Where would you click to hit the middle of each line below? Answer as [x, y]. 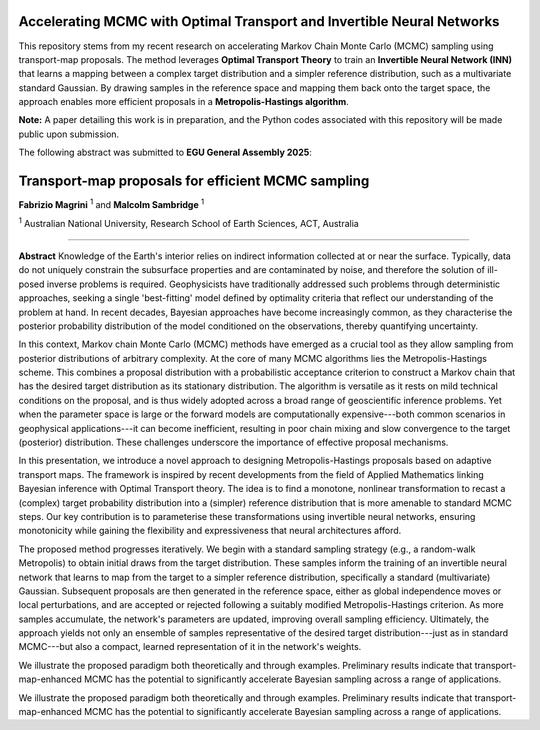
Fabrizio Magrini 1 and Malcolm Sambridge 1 [111, 204]
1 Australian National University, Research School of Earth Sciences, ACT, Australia [188, 222]
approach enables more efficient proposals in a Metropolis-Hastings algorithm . [183, 102]
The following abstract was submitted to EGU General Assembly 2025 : [165, 152]
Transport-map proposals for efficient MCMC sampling [194, 181]
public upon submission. [69, 134]
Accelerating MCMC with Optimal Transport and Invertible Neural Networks [259, 21]
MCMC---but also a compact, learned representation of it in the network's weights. [190, 647]
